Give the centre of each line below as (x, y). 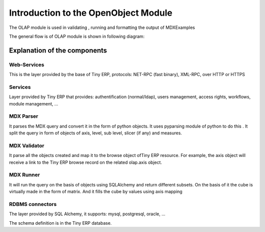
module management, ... (34, 103)
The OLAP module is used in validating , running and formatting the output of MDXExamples (102, 27)
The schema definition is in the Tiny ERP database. (60, 223)
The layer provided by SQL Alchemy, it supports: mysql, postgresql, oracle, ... (87, 214)
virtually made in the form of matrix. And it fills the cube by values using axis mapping (96, 192)
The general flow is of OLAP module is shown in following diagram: (77, 36)
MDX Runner (25, 175)
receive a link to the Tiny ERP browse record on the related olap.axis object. (85, 162)
